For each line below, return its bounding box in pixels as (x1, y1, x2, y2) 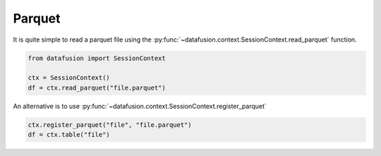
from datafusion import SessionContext (28, 54, 166, 62)
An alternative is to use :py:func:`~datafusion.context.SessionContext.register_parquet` (13, 102, 267, 110)
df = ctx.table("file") (28, 131, 111, 139)
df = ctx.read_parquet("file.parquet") (28, 83, 166, 92)
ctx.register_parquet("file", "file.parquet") (28, 121, 192, 128)
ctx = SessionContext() (28, 74, 111, 82)
